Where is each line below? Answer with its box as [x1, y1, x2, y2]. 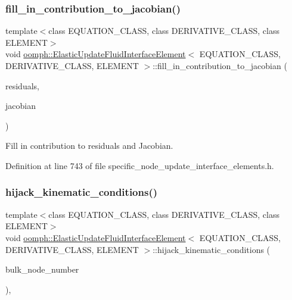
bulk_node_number [5, 263, 79, 276]
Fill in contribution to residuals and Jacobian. [5, 139, 173, 152]
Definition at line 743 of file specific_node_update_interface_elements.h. [5, 159, 274, 171]
